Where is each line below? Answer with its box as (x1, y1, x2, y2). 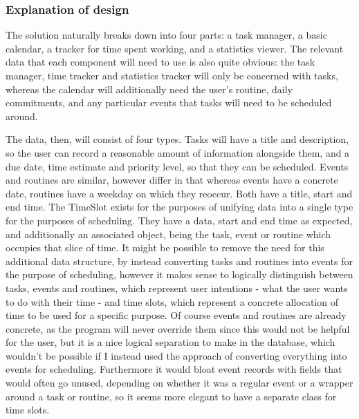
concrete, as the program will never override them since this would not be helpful (6, 321, 350, 335)
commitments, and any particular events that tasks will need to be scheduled (6, 95, 332, 110)
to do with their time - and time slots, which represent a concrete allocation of (6, 294, 339, 309)
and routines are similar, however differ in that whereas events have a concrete (6, 173, 338, 187)
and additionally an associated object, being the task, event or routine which (6, 226, 331, 241)
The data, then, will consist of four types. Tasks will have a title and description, (6, 132, 349, 146)
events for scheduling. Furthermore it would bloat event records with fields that (6, 362, 342, 376)
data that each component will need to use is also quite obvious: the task (6, 55, 315, 69)
